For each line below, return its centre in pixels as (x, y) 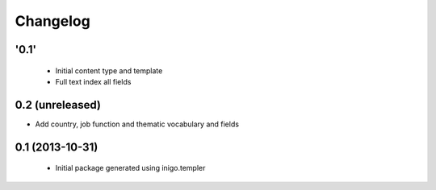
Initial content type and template (109, 70)
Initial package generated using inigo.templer (130, 168)
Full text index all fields (93, 81)
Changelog (52, 21)
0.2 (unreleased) (58, 105)
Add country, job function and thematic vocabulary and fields (137, 124)
